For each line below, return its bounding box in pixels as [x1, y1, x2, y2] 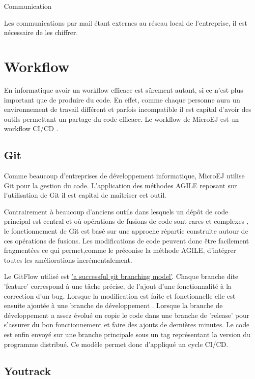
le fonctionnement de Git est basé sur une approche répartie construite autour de [4, 226, 248, 236]
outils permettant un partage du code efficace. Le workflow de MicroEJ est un [4, 113, 239, 124]
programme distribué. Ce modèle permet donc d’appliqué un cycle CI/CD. [4, 339, 228, 349]
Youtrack [4, 363, 51, 378]
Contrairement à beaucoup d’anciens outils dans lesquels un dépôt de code [4, 206, 228, 216]
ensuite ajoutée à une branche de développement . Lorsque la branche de [4, 300, 223, 310]
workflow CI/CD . [4, 123, 58, 134]
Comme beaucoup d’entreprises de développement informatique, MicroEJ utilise [4, 171, 245, 181]
